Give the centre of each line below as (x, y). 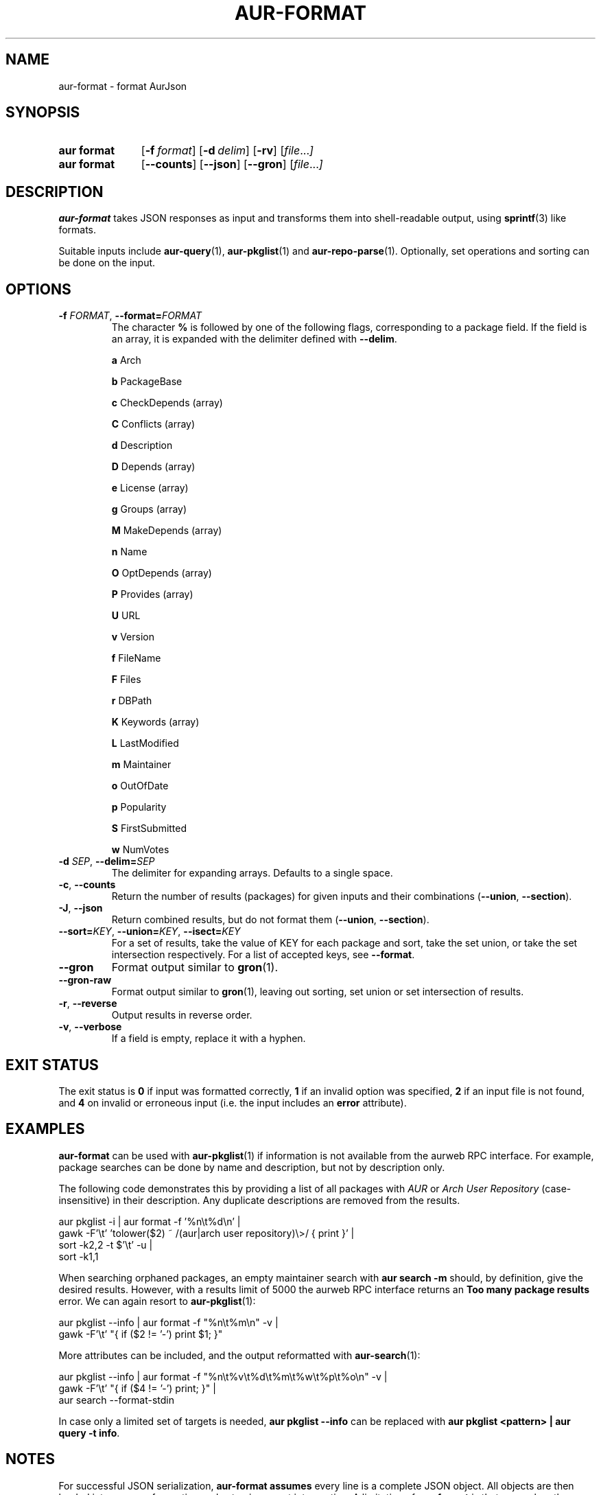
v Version (133, 637)
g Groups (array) (149, 509)
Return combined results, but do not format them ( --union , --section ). (270, 920)
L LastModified (145, 743)
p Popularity (139, 807)
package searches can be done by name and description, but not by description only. (252, 1167)
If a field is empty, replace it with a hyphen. (209, 1039)
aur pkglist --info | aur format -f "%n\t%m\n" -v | (168, 1322)
